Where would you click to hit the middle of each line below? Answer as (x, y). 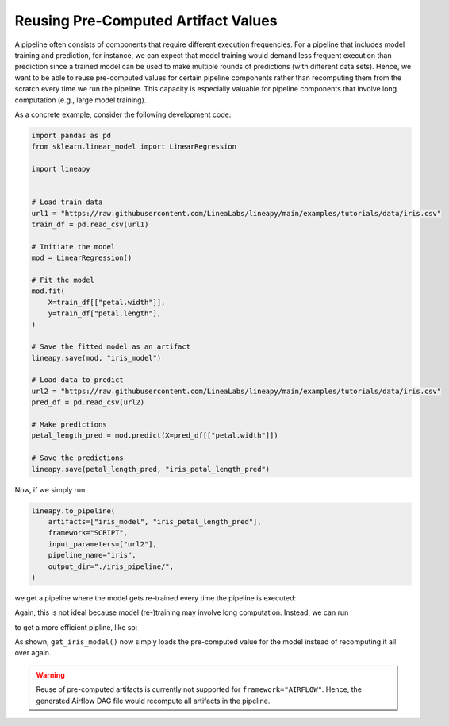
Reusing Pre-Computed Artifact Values (146, 21)
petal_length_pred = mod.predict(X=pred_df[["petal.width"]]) (155, 436)
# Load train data (67, 202)
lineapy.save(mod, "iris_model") (96, 358)
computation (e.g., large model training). (81, 100)
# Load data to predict (78, 380)
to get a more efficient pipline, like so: (76, 627)
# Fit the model (63, 280)
